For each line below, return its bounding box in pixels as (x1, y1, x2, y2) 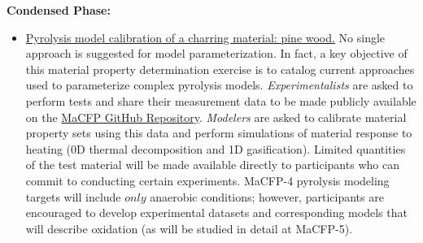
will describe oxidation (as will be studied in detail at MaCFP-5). (25, 219, 353, 236)
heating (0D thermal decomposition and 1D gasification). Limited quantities (25, 140, 406, 157)
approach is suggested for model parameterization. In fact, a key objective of (25, 45, 408, 62)
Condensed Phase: (7, 2, 111, 18)
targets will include (25, 188, 121, 205)
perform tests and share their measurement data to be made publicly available (25, 92, 416, 109)
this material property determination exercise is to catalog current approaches (25, 60, 415, 77)
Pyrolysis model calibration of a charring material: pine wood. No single (25, 28, 386, 46)
